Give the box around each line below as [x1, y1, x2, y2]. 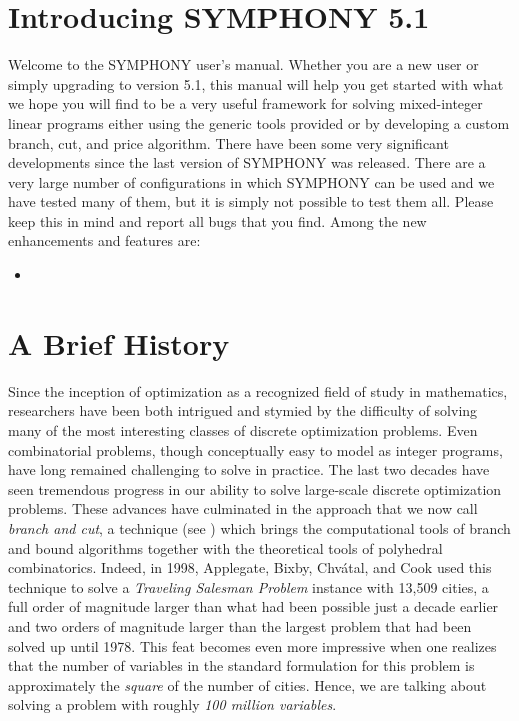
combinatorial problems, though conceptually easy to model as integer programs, [8, 439, 503, 460]
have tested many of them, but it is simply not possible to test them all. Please [8, 191, 494, 212]
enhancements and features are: [8, 230, 201, 251]
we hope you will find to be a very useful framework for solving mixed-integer [8, 93, 483, 114]
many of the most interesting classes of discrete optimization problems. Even [8, 419, 478, 440]
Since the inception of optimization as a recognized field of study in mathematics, [8, 380, 508, 401]
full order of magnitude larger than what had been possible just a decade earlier [8, 596, 499, 617]
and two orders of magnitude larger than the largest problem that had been [8, 615, 472, 636]
